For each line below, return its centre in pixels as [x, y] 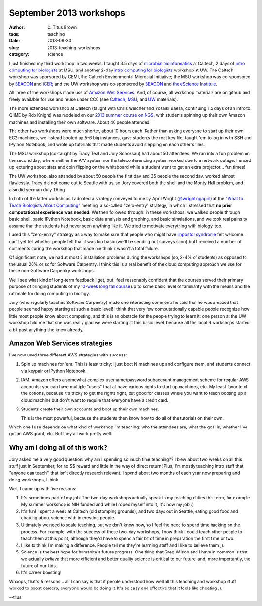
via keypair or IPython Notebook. [54, 371]
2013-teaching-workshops [74, 47]
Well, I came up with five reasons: [43, 488]
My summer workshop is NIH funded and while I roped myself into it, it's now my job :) [107, 504]
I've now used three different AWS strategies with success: [68, 355]
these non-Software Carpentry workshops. [52, 271]
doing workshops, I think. [34, 480]
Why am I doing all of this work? [58, 448]
